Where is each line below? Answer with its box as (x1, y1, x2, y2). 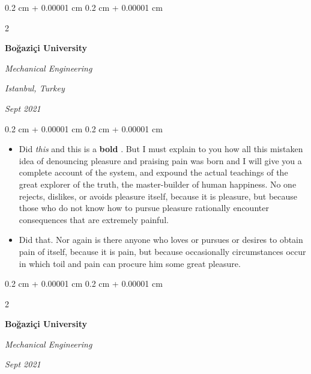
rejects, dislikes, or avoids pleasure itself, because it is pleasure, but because (19, 189, 298, 202)
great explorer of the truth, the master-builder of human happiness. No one (19, 177, 297, 190)
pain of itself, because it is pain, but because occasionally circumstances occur (19, 245, 306, 257)
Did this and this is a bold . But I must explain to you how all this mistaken (19, 143, 303, 155)
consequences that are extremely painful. (19, 213, 169, 225)
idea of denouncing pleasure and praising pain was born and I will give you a (19, 154, 302, 167)
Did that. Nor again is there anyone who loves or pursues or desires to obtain (19, 233, 303, 246)
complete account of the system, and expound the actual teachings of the (19, 166, 288, 179)
